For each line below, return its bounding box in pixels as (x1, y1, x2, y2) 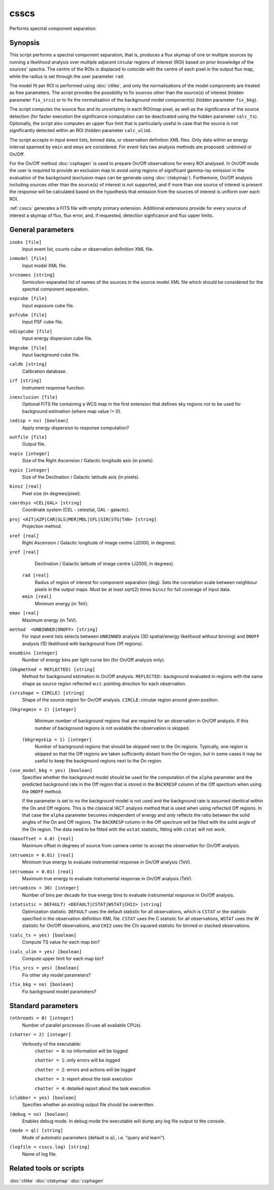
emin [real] (22, 594, 52, 599)
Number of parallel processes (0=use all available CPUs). (22, 1022, 142, 1028)
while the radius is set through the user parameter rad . (9, 73, 124, 79)
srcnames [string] (9, 272, 55, 278)
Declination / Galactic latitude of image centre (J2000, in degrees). (35, 560, 175, 566)
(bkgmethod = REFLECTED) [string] (9, 666, 95, 672)
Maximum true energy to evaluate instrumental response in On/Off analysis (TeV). (22, 876, 193, 882)
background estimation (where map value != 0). (22, 408, 122, 414)
